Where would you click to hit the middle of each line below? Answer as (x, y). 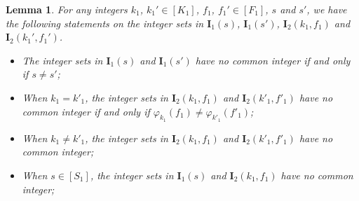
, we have (327, 9)
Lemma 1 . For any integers (67, 9)
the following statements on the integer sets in (105, 23)
